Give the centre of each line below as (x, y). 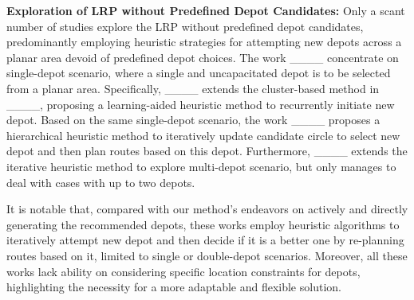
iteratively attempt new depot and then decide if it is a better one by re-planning (205, 240)
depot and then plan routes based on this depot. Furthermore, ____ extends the (207, 151)
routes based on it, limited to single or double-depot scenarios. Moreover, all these (207, 255)
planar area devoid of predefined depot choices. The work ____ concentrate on (203, 57)
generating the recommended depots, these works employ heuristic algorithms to (203, 224)
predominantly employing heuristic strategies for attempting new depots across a (204, 42)
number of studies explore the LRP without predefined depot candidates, (185, 26)
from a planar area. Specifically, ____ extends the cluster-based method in (193, 88)
